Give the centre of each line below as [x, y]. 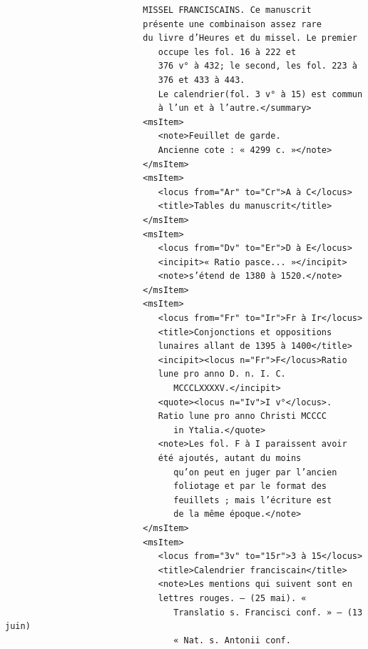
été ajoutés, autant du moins [230, 458]
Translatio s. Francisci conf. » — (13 [268, 612]
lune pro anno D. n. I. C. [222, 374]
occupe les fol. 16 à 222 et [227, 52]
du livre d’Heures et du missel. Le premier [250, 38]
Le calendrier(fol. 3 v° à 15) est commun [260, 94]
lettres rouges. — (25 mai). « [232, 598]
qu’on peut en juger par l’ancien [255, 472]
